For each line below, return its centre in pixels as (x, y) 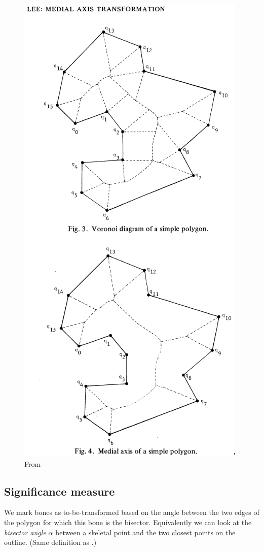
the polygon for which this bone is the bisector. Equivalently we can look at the (128, 522)
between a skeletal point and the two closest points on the (145, 532)
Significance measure (60, 491)
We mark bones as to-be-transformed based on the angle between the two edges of (132, 512)
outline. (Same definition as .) (50, 542)
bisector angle (25, 532)
